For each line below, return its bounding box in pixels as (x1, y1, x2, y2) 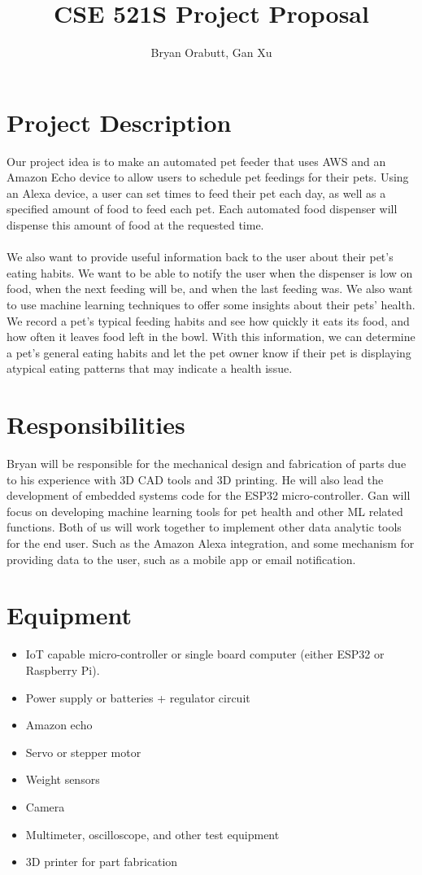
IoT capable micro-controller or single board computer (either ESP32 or (25, 645, 385, 663)
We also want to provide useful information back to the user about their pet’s (7, 248, 394, 265)
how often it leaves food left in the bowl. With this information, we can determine (7, 328, 415, 345)
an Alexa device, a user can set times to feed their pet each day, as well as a (7, 184, 386, 201)
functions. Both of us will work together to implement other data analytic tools (7, 518, 402, 536)
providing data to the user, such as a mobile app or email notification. (7, 550, 356, 567)
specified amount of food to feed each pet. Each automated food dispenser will (7, 200, 398, 217)
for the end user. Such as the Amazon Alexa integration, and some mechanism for (7, 535, 415, 552)
